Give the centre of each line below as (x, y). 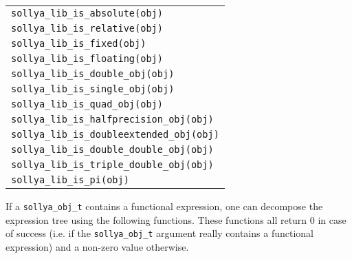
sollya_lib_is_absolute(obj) (87, 13)
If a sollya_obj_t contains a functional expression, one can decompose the (164, 206)
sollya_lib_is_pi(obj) (70, 180)
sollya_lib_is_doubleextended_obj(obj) (115, 134)
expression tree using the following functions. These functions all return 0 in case (176, 219)
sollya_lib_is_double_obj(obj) (93, 74)
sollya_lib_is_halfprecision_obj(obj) (112, 119)
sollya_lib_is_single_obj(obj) (93, 89)
